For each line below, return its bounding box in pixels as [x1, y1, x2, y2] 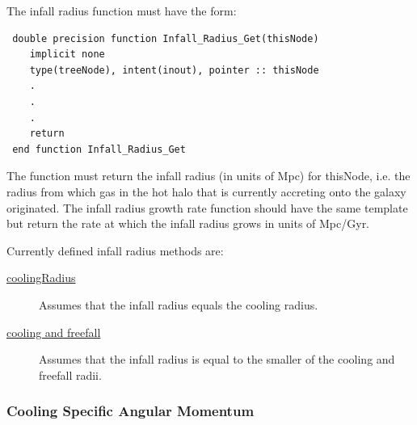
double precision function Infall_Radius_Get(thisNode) [12, 32, 319, 44]
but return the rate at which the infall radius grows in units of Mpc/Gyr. [6, 215, 370, 232]
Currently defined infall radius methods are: [6, 242, 224, 259]
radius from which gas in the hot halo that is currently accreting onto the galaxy [6, 183, 406, 200]
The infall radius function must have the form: [6, 2, 237, 19]
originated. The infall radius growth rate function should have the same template [6, 199, 408, 216]
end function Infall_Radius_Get [12, 143, 186, 155]
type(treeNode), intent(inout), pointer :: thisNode [29, 64, 319, 76]
